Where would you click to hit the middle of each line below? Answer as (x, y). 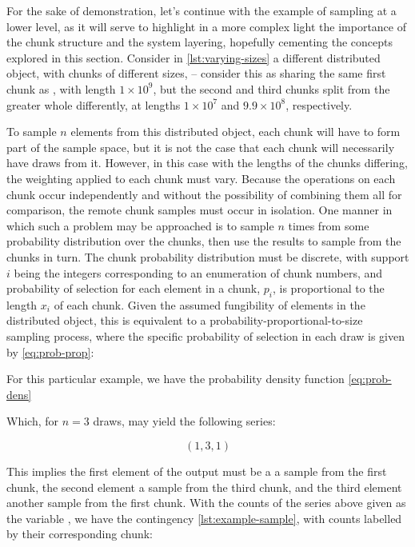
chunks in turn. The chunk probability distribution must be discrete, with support (208, 256)
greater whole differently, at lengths (94, 104)
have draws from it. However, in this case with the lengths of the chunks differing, (207, 163)
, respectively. (319, 104)
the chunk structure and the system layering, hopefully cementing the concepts (200, 42)
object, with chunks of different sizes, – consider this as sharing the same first (196, 73)
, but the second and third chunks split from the (271, 88)
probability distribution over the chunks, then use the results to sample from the (204, 241)
